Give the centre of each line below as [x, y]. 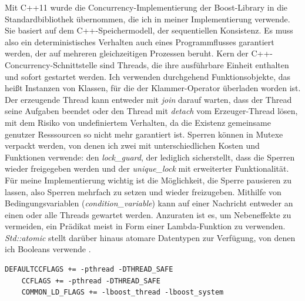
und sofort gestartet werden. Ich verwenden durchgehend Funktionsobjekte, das [148, 76]
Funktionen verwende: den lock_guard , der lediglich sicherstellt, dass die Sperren [150, 157]
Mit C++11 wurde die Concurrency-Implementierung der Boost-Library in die [146, 7]
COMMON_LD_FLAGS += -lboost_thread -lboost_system [123, 292]
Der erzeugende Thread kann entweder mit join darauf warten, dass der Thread [148, 99]
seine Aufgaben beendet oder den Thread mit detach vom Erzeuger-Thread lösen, [151, 111]
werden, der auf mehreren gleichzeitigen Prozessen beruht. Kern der [127, 53]
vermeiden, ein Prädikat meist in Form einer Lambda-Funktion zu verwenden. [145, 226]
